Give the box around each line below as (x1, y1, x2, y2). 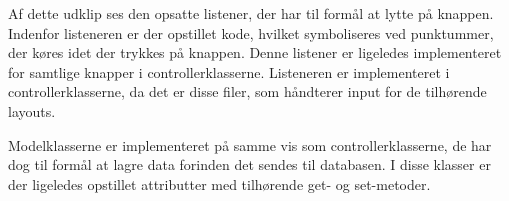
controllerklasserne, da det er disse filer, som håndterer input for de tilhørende (8, 81, 487, 102)
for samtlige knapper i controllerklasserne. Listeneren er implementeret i (8, 61, 450, 82)
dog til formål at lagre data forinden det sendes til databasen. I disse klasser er (8, 154, 491, 175)
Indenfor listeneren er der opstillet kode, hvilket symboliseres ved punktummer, (8, 22, 494, 43)
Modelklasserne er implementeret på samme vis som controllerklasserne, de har (8, 134, 492, 155)
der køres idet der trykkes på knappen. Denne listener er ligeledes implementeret (8, 42, 502, 63)
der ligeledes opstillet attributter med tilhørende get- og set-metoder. (8, 173, 431, 194)
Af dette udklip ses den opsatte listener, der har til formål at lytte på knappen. (8, 3, 494, 23)
